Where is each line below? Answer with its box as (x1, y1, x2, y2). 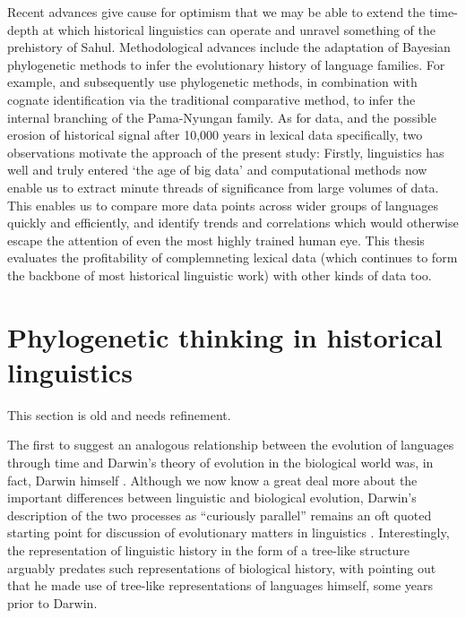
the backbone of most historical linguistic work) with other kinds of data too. (7, 265, 432, 284)
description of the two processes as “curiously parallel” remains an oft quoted (7, 505, 432, 524)
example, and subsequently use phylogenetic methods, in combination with (7, 73, 418, 91)
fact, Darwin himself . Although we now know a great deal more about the (7, 470, 418, 489)
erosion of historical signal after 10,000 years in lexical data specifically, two (7, 125, 423, 144)
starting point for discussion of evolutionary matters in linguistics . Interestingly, (7, 523, 450, 542)
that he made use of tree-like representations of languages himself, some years (7, 576, 434, 595)
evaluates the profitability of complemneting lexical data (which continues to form (7, 248, 458, 267)
